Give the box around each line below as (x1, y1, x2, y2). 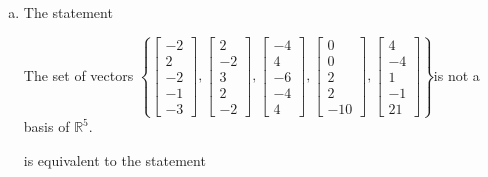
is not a (433, 64, 480, 85)
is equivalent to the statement (23, 149, 206, 170)
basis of (23, 116, 70, 137)
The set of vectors (23, 64, 134, 85)
